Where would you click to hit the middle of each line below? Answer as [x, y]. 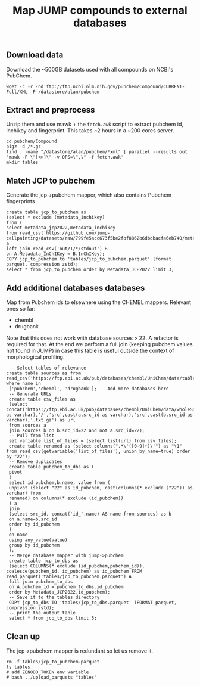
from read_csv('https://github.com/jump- [58, 233]
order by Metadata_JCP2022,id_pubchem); [60, 592]
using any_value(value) [38, 540]
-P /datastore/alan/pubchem [65, 92]
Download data [35, 55]
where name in [24, 384]
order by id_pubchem [34, 524]
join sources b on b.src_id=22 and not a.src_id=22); [77, 431]
